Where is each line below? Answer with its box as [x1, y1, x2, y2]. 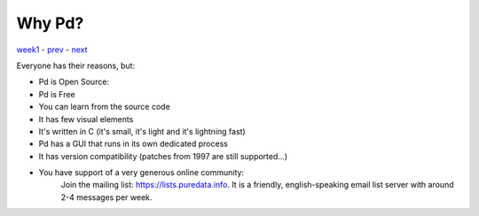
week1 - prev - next [16, 44, 88, 55]
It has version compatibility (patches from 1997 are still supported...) [38, 150, 288, 161]
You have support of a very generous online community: [38, 167, 244, 178]
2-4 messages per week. [60, 191, 153, 203]
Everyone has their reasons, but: [16, 60, 136, 71]
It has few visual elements [38, 113, 134, 124]
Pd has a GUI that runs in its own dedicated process [38, 138, 228, 150]
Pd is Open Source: [38, 76, 110, 88]
